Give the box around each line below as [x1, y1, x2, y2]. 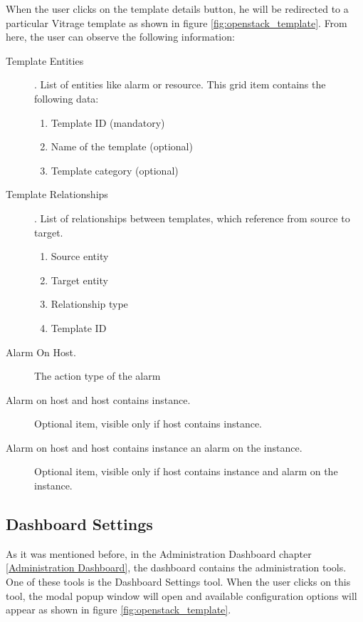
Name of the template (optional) [51, 139, 193, 154]
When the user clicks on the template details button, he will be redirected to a [6, 1, 349, 16]
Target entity [51, 272, 108, 287]
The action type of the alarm [34, 368, 161, 383]
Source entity [51, 249, 109, 264]
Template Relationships [6, 187, 108, 202]
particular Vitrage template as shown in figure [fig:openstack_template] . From [6, 15, 347, 30]
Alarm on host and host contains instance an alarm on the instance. [6, 440, 302, 455]
